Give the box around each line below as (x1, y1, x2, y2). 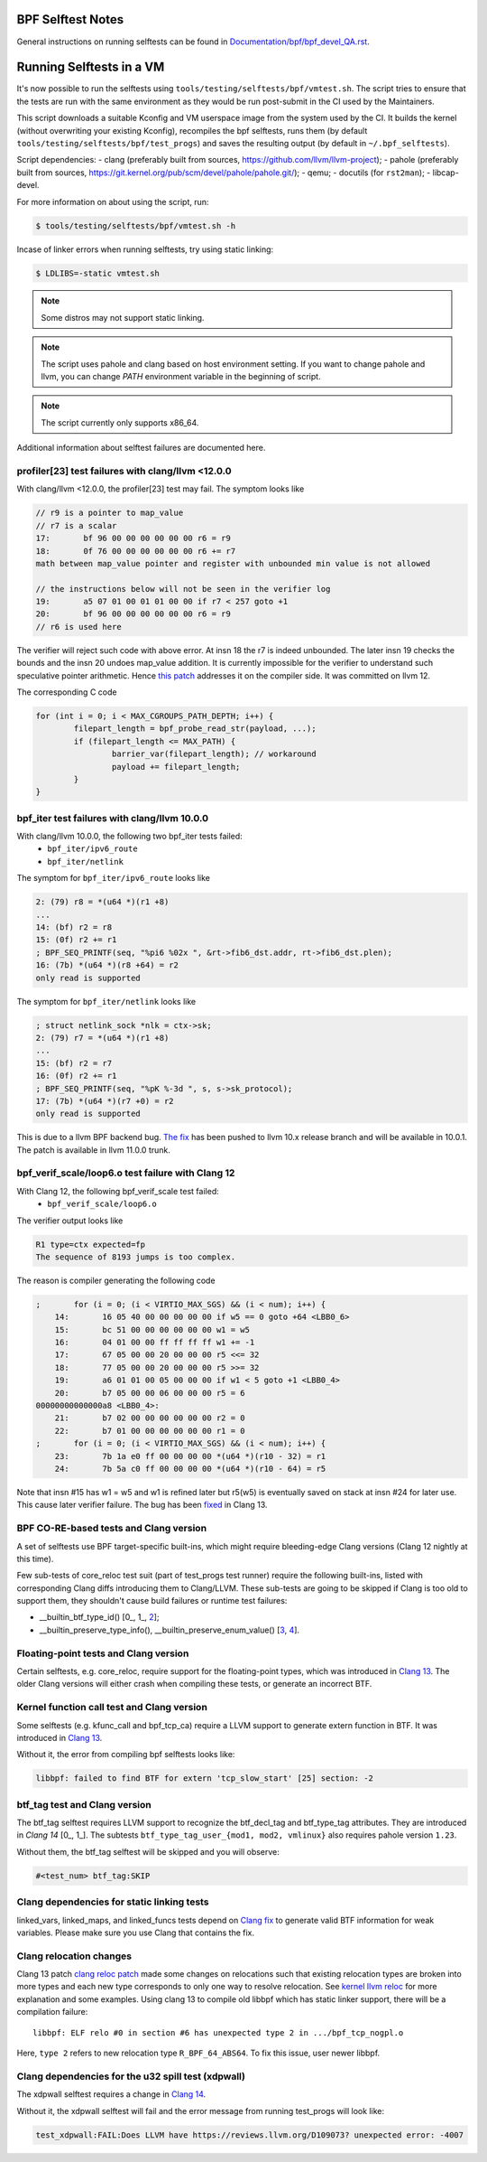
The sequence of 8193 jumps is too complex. (35, 1251, 236, 1262)
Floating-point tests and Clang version (16, 1647, 189, 1660)
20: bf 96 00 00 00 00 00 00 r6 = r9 (35, 609, 232, 619)
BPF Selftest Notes (16, 12, 124, 27)
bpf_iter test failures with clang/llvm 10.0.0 (16, 811, 209, 824)
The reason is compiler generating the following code (16, 1275, 216, 1286)
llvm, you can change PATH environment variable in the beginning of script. (41, 371, 321, 382)
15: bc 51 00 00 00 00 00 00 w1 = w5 (54, 1324, 250, 1334)
